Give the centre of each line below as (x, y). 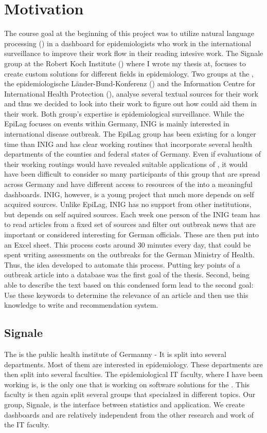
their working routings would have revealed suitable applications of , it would (126, 164)
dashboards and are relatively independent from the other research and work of (129, 414)
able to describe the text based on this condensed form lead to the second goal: (129, 284)
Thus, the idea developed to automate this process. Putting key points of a (122, 264)
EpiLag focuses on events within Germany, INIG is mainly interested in (117, 124)
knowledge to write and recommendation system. (81, 305)
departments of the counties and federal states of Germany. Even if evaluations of (132, 154)
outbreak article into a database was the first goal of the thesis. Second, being (127, 275)
